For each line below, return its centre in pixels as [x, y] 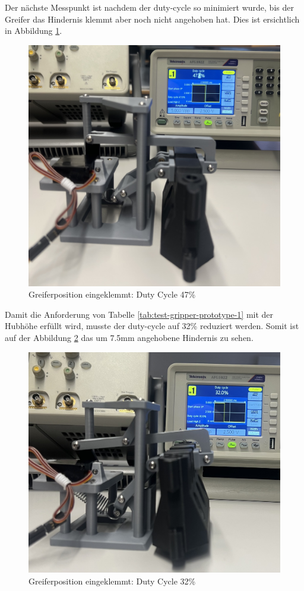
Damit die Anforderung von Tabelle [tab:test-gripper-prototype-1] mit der [139, 314]
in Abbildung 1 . [34, 31]
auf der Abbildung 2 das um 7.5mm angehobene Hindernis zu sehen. [129, 337]
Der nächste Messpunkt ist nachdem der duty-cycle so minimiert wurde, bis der [149, 7]
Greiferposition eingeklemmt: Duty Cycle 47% [112, 294]
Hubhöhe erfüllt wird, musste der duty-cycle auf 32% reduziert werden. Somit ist [152, 326]
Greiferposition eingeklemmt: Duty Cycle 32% [112, 581]
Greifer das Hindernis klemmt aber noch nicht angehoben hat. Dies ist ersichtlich [152, 19]
